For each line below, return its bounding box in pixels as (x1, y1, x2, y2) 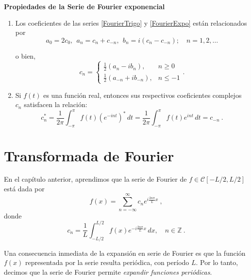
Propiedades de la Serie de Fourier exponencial (4, 1, 165, 11)
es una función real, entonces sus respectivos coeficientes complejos (43, 90, 242, 100)
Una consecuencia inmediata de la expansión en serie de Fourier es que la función (4, 248, 246, 258)
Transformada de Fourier (4, 146, 174, 166)
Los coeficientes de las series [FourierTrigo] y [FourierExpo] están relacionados (15, 17, 247, 28)
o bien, (15, 50, 36, 61)
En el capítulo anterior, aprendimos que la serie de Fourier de (4, 174, 187, 184)
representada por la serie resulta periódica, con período (25, 257, 189, 267)
